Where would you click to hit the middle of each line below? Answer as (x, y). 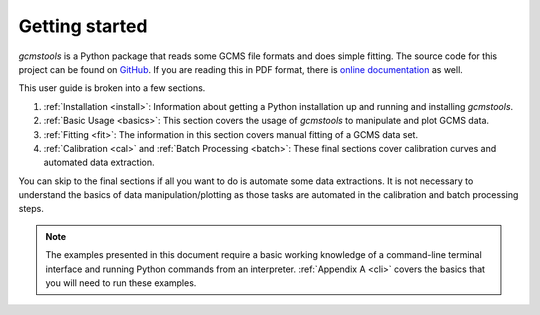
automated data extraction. (99, 162)
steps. (31, 209)
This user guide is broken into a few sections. (112, 88)
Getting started (83, 26)
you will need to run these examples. (121, 283)
